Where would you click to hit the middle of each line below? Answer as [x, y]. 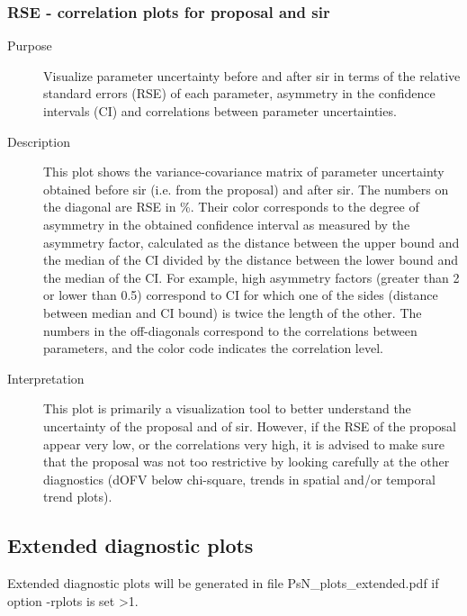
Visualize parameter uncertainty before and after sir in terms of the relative [252, 75]
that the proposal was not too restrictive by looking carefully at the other [247, 462]
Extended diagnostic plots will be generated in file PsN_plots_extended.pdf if [223, 583]
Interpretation [46, 378]
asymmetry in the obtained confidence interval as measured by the [227, 224]
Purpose [30, 45]
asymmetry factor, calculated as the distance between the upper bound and [251, 242]
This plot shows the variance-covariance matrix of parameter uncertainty [244, 172]
